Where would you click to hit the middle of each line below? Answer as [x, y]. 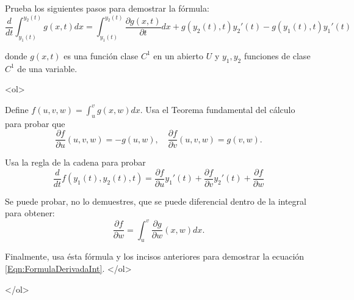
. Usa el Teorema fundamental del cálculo [218, 109]
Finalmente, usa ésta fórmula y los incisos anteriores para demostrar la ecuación [155, 256]
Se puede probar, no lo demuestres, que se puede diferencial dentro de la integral [156, 201]
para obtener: [30, 213]
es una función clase [101, 55]
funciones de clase [277, 55]
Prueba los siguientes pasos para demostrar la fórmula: [107, 8]
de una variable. [47, 68]
